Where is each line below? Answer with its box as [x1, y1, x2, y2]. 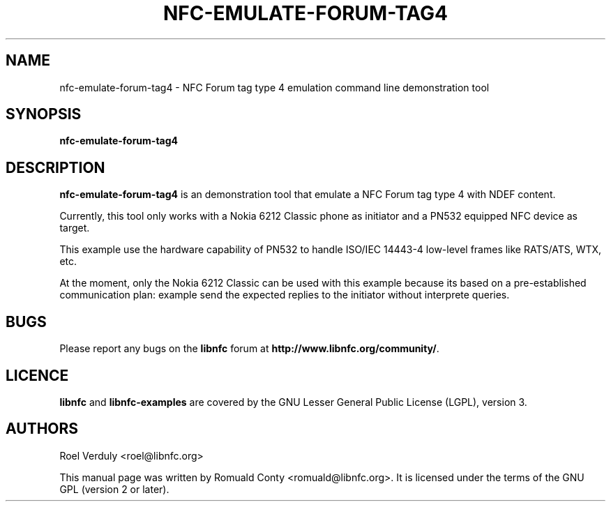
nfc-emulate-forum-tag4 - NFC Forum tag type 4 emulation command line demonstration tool [59, 81, 490, 93]
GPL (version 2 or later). [59, 483, 169, 495]
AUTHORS [6, 420, 79, 438]
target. [59, 222, 90, 234]
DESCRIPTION [6, 158, 105, 176]
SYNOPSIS [6, 105, 82, 123]
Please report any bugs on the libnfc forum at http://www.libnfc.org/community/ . [59, 342, 439, 355]
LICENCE [6, 366, 69, 384]
